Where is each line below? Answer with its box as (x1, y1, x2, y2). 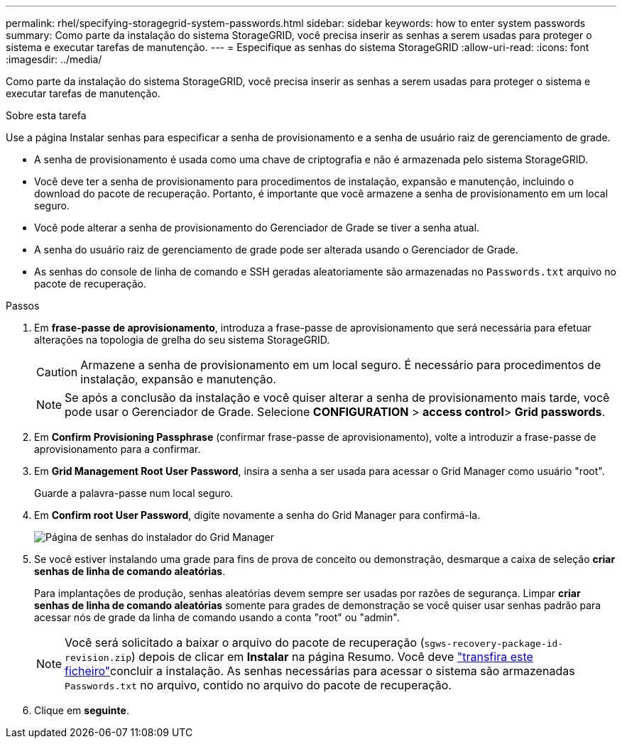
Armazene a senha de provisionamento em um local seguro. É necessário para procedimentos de (80, 358, 601, 372)
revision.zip (65, 652, 131, 663)
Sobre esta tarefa (6, 109, 87, 121)
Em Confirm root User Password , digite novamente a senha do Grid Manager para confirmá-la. (34, 509, 481, 521)
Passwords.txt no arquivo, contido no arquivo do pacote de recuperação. (65, 678, 452, 692)
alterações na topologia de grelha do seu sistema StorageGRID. (34, 334, 330, 346)
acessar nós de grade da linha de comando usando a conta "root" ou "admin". (34, 611, 400, 623)
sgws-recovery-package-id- (424, 638, 564, 649)
